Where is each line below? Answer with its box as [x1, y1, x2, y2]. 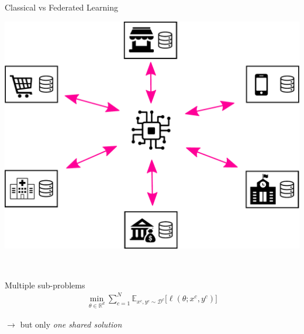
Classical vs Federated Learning [5, 1, 118, 13]
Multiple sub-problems [5, 278, 85, 291]
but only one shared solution [20, 318, 122, 330]
